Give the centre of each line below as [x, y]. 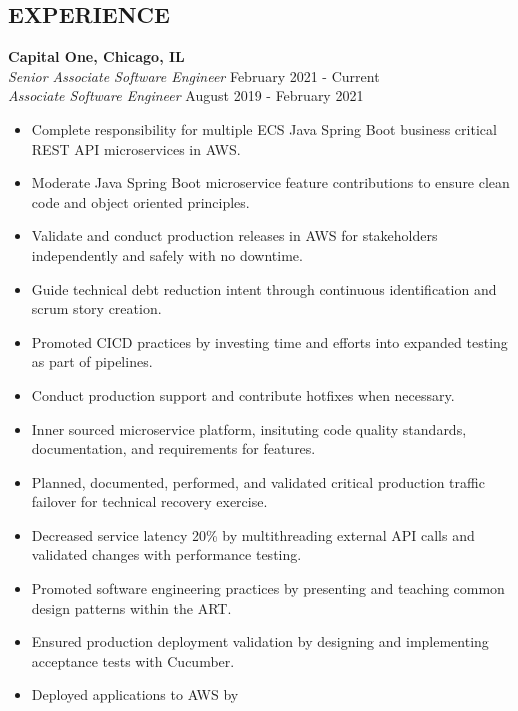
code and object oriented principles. [140, 201]
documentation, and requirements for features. [173, 448]
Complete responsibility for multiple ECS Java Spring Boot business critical [264, 128]
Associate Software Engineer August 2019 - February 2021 [186, 95]
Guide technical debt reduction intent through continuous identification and [264, 288]
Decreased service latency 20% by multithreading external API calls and [253, 534]
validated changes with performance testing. [166, 554]
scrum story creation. [96, 308]
